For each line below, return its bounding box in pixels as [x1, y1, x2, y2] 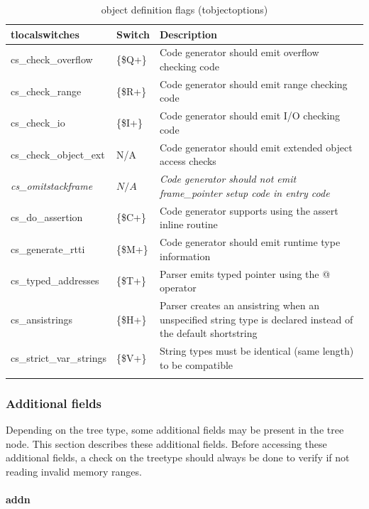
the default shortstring [159, 326, 258, 341]
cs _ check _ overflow [11, 52, 93, 67]
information [159, 248, 211, 263]
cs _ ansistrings [11, 311, 73, 326]
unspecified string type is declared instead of [159, 311, 353, 326]
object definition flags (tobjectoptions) [101, 2, 268, 16]
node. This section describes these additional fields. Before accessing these [6, 436, 327, 451]
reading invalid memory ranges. [6, 464, 142, 478]
